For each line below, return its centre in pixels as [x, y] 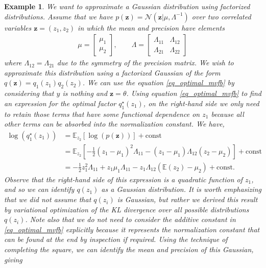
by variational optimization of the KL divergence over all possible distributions [127, 209]
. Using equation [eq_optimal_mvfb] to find [194, 93]
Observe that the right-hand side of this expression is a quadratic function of [124, 179]
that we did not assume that [48, 199]
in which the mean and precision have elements [151, 27]
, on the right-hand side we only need [201, 103]
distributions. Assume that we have [59, 16]
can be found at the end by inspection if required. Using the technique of [116, 239]
